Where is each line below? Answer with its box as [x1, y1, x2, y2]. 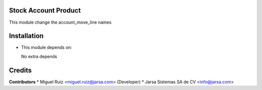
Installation [9, 32, 44, 40]
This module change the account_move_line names [9, 19, 112, 25]
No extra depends [21, 53, 57, 59]
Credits [9, 66, 32, 75]
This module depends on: [21, 45, 72, 50]
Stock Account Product [9, 6, 81, 15]
